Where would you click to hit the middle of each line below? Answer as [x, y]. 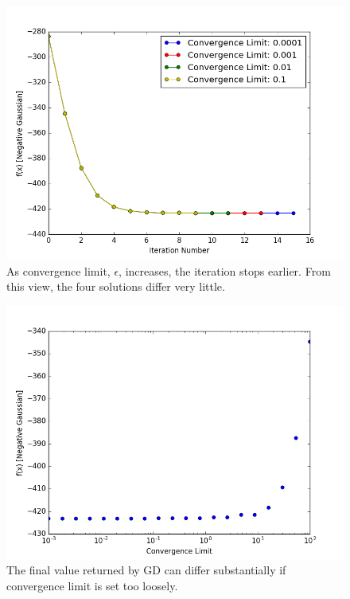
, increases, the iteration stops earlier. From [225, 270]
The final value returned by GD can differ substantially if [146, 570]
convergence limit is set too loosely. [92, 585]
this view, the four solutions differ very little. [116, 286]
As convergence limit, [58, 270]
